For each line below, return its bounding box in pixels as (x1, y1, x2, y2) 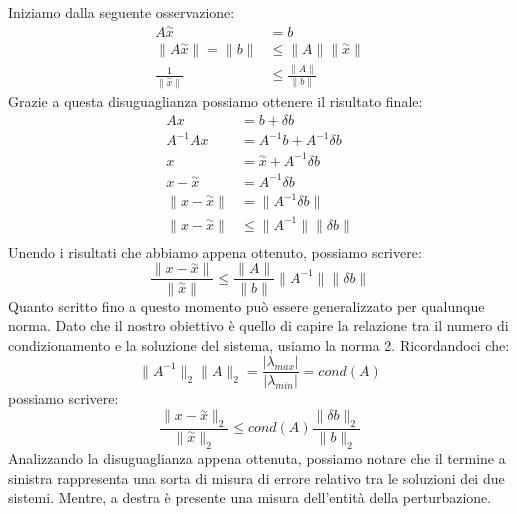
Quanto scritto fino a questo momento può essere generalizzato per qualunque (8, 295, 485, 316)
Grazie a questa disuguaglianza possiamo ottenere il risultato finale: (8, 91, 423, 112)
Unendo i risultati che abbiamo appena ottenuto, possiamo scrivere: (8, 241, 422, 262)
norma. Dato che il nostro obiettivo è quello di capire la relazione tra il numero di (8, 315, 509, 336)
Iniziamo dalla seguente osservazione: (8, 2, 235, 22)
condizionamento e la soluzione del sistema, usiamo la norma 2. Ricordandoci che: (8, 334, 510, 355)
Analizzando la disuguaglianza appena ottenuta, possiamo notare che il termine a (8, 447, 506, 468)
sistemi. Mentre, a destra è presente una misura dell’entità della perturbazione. (8, 487, 492, 508)
